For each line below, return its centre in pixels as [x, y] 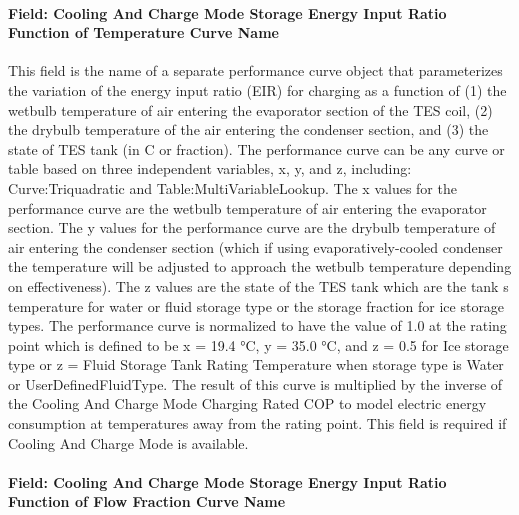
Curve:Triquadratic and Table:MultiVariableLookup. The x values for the [232, 187]
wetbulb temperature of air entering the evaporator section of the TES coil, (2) [250, 109]
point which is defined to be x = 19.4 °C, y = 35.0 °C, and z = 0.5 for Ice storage [258, 344]
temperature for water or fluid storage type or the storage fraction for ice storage [256, 305]
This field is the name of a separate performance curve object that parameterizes [255, 70]
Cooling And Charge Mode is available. [128, 442]
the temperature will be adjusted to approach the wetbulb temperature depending [260, 266]
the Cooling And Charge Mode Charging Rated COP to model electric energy [247, 403]
